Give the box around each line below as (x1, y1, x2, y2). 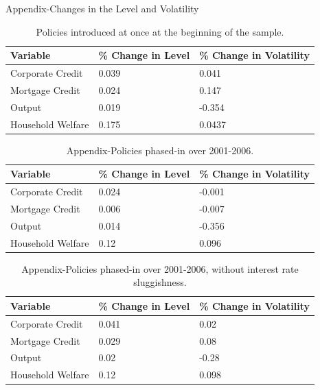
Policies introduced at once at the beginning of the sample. (36, 24, 284, 38)
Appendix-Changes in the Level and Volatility (5, 1, 199, 15)
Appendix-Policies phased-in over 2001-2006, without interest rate (21, 261, 299, 276)
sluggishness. (133, 275, 187, 289)
